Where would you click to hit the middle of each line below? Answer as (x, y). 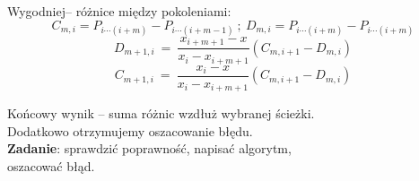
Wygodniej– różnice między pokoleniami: (119, 11)
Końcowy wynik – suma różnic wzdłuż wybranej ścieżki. (161, 113)
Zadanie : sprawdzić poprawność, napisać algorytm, (149, 148)
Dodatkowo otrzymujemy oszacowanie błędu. (130, 130)
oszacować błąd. (51, 166)
